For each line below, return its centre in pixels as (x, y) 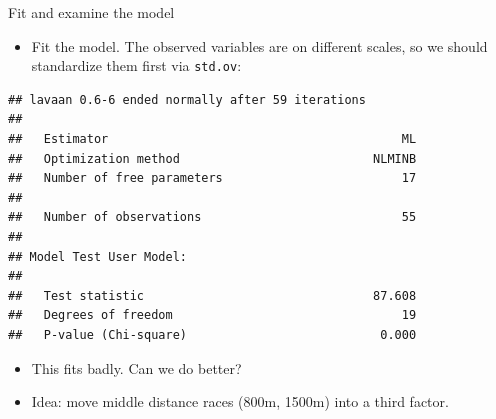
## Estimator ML (212, 139)
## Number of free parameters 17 (212, 178)
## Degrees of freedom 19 (212, 315)
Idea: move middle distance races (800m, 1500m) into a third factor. (240, 401)
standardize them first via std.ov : (136, 65)
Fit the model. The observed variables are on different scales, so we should (259, 45)
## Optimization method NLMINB (212, 158)
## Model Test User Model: (97, 256)
